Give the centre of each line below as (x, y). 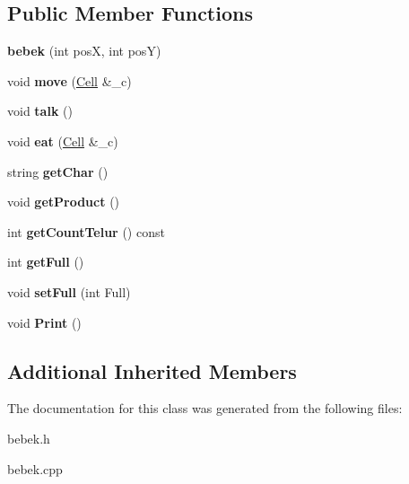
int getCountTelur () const (86, 231)
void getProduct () (64, 202)
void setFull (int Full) (69, 291)
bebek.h (29, 438)
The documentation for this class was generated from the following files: (205, 408)
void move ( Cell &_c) (70, 80)
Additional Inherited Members (152, 370)
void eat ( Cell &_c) (63, 141)
